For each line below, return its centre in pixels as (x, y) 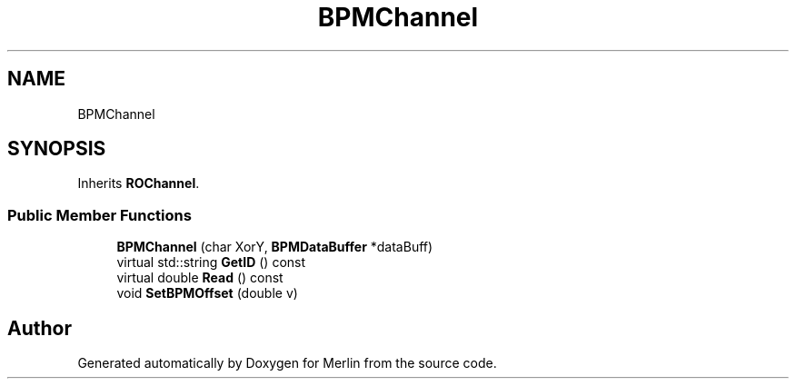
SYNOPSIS (57, 149)
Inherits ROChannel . (139, 183)
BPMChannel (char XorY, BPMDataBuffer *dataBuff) (275, 247)
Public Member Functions (99, 215)
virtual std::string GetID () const (211, 262)
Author (40, 328)
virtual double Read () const (200, 278)
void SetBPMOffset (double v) (207, 293)
